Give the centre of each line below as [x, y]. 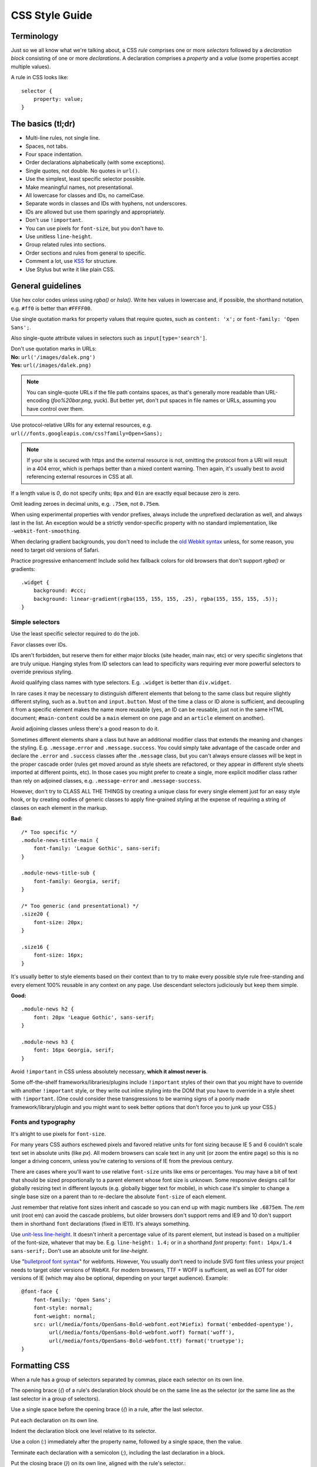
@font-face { [40, 1292]
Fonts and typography [43, 1122]
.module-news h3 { [48, 1042]
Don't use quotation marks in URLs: [54, 349]
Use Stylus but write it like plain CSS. [70, 269]
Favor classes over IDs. [39, 644]
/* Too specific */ [49, 832]
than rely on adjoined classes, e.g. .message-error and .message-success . [106, 780]
